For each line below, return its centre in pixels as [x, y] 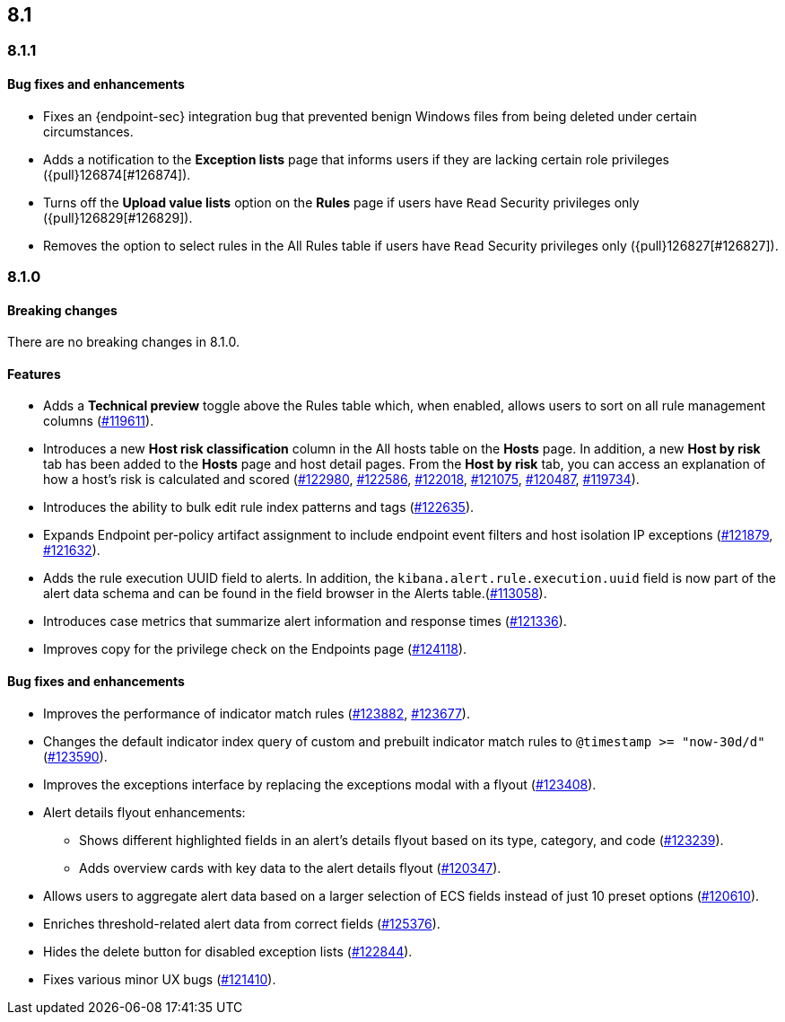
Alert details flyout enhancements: [144, 812]
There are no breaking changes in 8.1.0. [123, 342]
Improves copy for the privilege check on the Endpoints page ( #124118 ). [255, 649]
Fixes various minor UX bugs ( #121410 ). [160, 979]
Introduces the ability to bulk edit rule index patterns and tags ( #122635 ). [259, 507]
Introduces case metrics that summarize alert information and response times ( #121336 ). [305, 621]
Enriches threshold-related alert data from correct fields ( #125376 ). [242, 923]
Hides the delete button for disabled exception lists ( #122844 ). [228, 951]
